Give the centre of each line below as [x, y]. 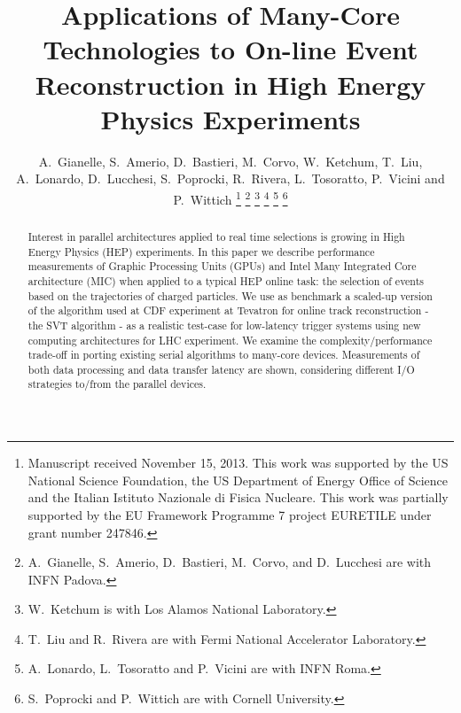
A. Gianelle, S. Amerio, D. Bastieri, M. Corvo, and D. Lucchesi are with [230, 562]
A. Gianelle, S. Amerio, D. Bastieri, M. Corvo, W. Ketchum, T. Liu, [230, 161]
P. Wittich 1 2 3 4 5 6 [230, 198]
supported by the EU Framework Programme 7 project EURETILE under [230, 514]
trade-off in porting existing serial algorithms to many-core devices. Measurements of [224, 355]
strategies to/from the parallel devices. [117, 384]
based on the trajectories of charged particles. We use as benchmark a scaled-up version [230, 295]
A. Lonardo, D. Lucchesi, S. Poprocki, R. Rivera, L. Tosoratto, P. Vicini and [230, 178]
